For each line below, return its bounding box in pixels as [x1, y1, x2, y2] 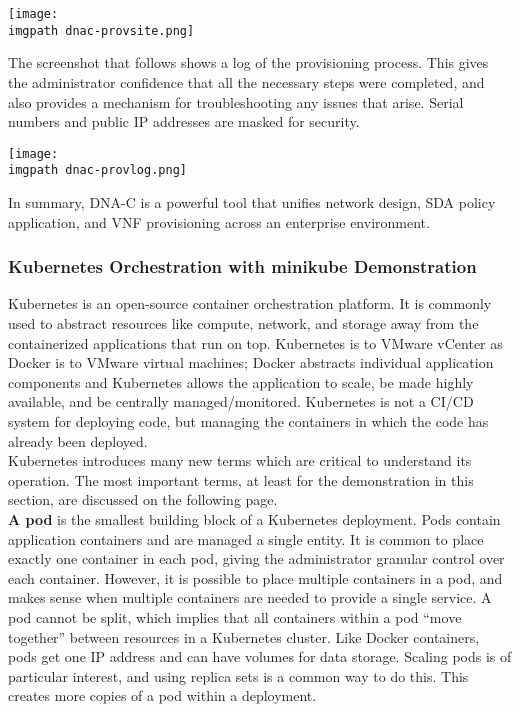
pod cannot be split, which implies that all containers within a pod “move [8, 606, 462, 627]
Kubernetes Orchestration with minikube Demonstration [8, 254, 477, 279]
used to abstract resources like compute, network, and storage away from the [8, 313, 479, 333]
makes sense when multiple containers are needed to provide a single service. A [8, 587, 492, 608]
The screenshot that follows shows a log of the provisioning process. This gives [8, 52, 489, 73]
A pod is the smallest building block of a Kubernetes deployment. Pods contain [8, 508, 501, 529]
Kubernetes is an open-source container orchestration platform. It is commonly [8, 293, 492, 314]
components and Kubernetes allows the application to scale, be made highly [8, 371, 474, 392]
